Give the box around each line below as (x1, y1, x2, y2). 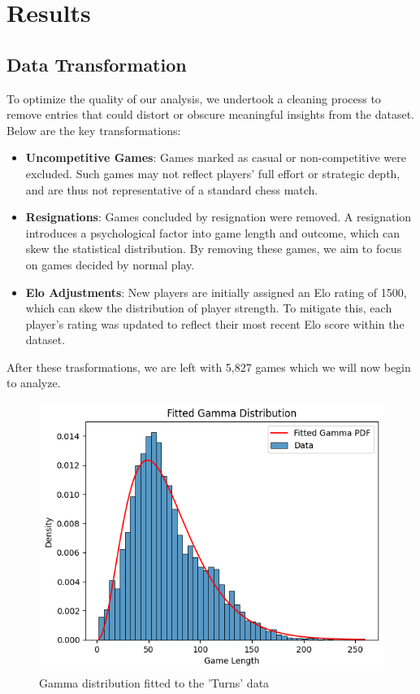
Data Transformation (6, 51, 187, 76)
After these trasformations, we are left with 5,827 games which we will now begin (6, 358, 411, 375)
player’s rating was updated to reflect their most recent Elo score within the (25, 315, 405, 332)
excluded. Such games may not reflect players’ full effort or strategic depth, (25, 164, 401, 181)
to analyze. (6, 374, 61, 391)
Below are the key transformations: (6, 121, 181, 138)
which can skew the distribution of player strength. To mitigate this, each (25, 299, 392, 316)
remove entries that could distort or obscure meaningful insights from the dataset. (6, 106, 414, 123)
